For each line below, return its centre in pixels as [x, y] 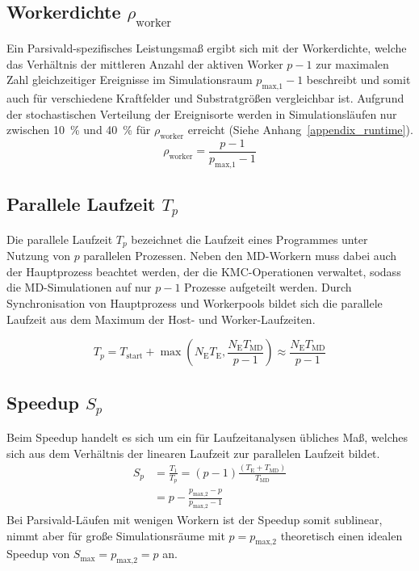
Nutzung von [38, 256]
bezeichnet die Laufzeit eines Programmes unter [249, 239]
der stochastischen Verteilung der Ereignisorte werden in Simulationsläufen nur [202, 113]
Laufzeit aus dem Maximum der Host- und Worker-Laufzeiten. [161, 319]
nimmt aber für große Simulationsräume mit [116, 535]
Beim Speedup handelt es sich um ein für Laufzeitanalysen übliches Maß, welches [207, 437]
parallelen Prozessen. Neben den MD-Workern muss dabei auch [240, 256]
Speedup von [38, 554]
